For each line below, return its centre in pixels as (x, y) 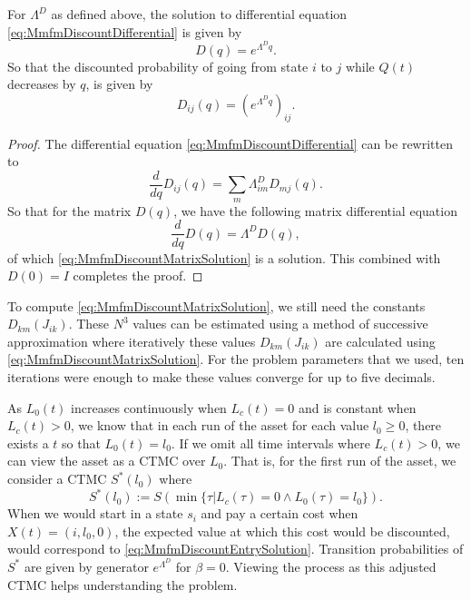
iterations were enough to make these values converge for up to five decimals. (221, 377)
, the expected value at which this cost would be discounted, (282, 531)
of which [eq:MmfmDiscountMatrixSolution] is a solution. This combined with (224, 257)
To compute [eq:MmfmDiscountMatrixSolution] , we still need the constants (216, 305)
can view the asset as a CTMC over (107, 461)
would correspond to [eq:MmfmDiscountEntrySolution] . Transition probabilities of (235, 549)
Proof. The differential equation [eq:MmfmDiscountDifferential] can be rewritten (230, 143)
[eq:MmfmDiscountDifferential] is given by (125, 31)
